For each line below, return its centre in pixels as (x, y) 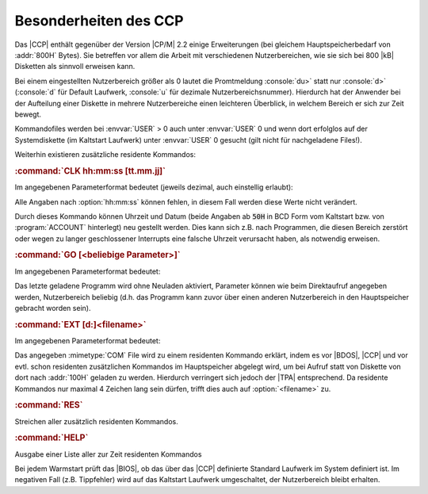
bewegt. (28, 114)
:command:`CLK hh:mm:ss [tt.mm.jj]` (90, 170)
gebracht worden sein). (53, 308)
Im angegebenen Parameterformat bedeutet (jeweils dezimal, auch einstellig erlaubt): (154, 187)
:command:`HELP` (52, 438)
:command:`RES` (49, 405)
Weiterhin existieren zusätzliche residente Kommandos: (105, 155)
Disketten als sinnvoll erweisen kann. (75, 67)
